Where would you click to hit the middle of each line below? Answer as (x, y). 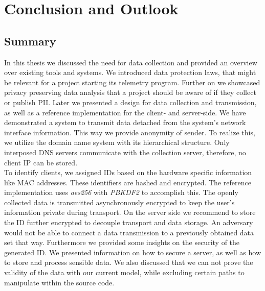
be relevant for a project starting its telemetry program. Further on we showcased (132, 82)
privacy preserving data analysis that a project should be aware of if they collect (130, 92)
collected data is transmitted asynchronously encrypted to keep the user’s (119, 202)
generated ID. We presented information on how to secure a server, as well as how (133, 252)
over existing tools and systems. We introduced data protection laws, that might (130, 72)
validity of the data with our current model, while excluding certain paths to (124, 272)
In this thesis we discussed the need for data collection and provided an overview (131, 62)
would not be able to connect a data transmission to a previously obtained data (129, 232)
